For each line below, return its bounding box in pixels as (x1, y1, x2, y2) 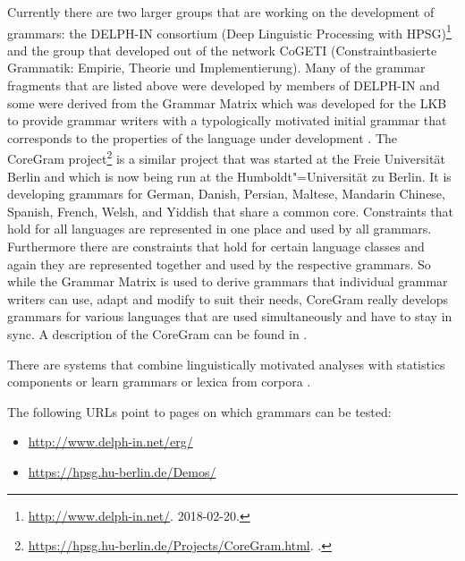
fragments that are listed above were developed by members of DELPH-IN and (7, 76, 440, 95)
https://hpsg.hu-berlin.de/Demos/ (28, 462, 216, 480)
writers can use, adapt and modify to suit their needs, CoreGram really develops (7, 289, 449, 308)
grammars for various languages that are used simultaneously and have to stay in (7, 307, 452, 326)
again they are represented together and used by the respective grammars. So (7, 254, 431, 273)
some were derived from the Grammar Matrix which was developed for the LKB (7, 93, 447, 112)
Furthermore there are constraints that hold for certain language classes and (7, 237, 425, 256)
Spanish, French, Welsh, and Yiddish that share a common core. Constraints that (7, 201, 454, 220)
